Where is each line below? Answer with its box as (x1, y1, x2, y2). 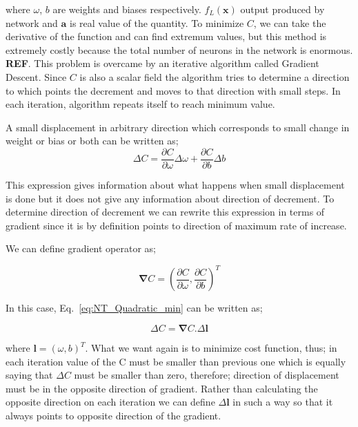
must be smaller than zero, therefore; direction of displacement (74, 368, 339, 382)
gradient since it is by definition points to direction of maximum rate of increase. (6, 218, 347, 232)
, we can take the (253, 15, 326, 30)
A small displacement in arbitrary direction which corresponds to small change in (6, 120, 350, 134)
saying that (6, 368, 53, 382)
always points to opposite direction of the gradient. (6, 408, 221, 423)
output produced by (240, 2, 325, 16)
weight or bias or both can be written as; (6, 133, 179, 148)
